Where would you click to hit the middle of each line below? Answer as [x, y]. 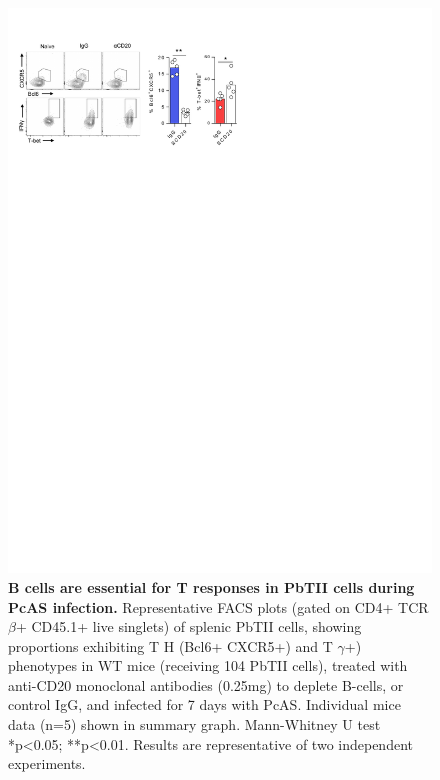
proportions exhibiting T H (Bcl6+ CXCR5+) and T [170, 645]
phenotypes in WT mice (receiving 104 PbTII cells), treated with [208, 665]
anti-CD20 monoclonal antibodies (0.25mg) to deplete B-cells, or [206, 684]
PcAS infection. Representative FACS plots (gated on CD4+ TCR [218, 606]
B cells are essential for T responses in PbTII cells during [211, 586]
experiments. [47, 763]
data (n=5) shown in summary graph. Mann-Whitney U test [194, 724]
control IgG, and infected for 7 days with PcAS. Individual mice [204, 704]
